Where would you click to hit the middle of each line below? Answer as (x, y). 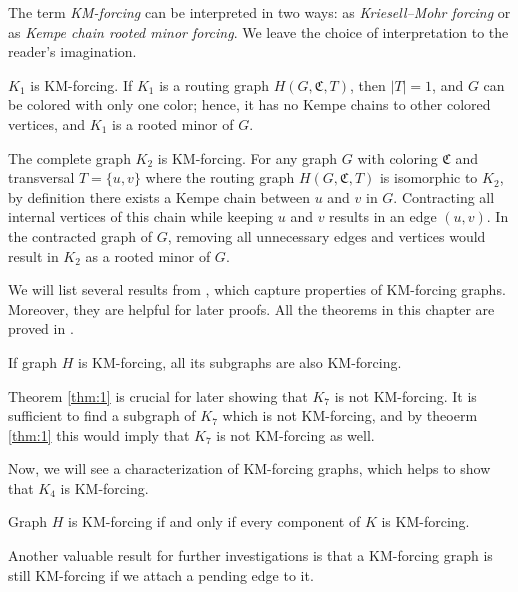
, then (368, 84)
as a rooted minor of (148, 255)
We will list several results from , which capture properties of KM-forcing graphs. (257, 289)
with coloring (397, 157)
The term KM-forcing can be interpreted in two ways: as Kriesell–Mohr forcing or (259, 12)
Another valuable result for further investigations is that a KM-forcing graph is (250, 555)
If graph (33, 361)
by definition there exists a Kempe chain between (159, 196)
